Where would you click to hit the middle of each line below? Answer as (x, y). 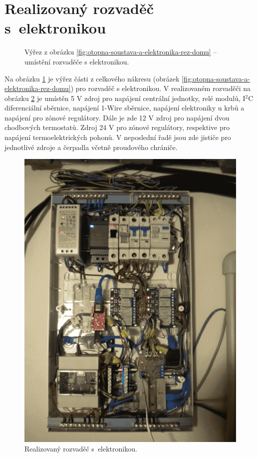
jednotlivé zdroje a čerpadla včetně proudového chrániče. (91, 147)
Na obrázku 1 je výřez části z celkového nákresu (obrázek (92, 78)
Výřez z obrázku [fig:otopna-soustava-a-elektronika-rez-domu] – (121, 52)
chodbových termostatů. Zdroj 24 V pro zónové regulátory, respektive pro (117, 127)
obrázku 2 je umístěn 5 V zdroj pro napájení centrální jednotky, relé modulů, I (125, 98)
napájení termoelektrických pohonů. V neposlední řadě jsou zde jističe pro (118, 137)
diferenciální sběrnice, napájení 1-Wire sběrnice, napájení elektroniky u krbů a (125, 108)
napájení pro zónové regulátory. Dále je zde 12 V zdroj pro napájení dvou (117, 117)
